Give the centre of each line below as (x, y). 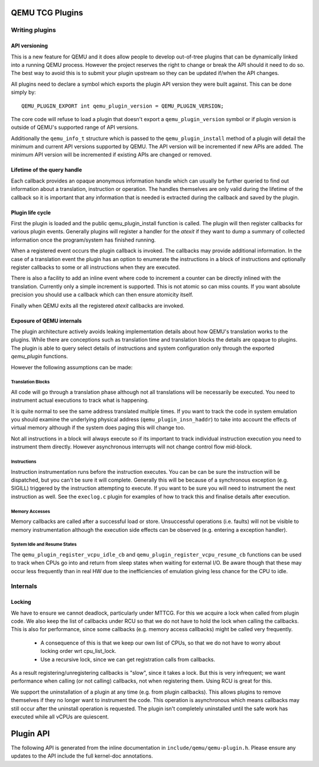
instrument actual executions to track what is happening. (80, 400)
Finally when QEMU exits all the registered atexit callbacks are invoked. (98, 305)
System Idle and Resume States (44, 545)
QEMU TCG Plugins (47, 13)
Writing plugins (33, 30)
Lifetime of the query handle (46, 170)
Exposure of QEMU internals (46, 321)
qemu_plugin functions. (39, 356)
